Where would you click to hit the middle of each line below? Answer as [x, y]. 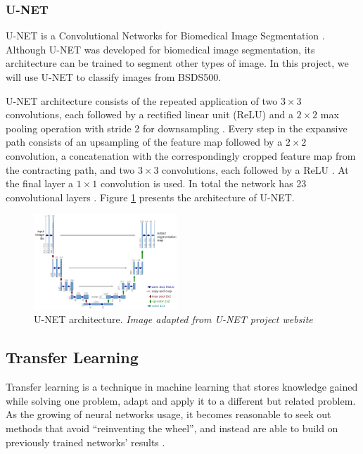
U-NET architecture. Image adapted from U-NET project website [173, 319]
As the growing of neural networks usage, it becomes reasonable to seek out [168, 414]
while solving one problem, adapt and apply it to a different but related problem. [181, 400]
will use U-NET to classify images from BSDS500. [114, 77]
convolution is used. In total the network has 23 [203, 183]
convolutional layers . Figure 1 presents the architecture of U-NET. [150, 197]
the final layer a [40, 183]
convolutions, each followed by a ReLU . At [255, 169]
